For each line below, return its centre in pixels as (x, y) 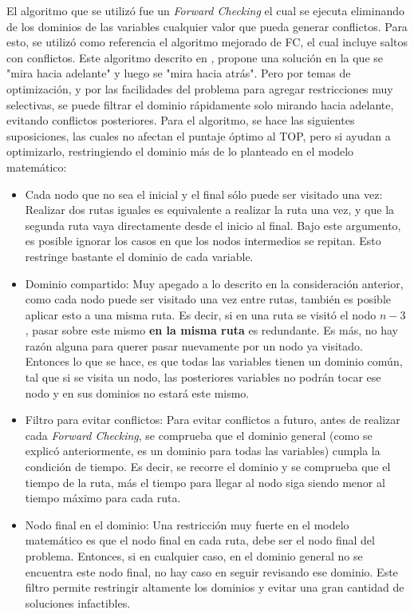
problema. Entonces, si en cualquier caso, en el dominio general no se (194, 556)
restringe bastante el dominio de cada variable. (139, 256)
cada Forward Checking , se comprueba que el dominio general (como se (199, 435)
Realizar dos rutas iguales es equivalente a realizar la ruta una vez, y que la (210, 210)
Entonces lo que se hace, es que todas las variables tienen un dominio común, (214, 361)
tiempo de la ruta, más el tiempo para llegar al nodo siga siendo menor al (205, 482)
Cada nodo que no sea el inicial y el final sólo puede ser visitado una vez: (204, 194)
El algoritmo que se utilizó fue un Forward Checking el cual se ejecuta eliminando (205, 10)
